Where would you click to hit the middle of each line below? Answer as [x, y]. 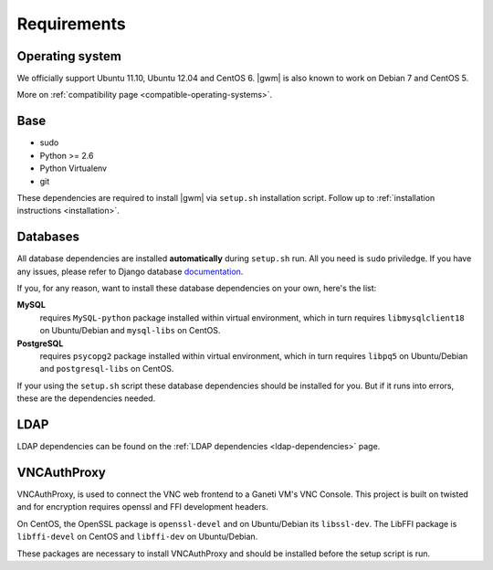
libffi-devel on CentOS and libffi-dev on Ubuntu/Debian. [137, 537]
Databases [48, 237]
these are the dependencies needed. [86, 398]
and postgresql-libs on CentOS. [107, 369]
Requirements [72, 24]
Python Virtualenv [73, 168]
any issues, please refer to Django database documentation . [130, 271]
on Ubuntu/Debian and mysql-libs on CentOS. [130, 331]
